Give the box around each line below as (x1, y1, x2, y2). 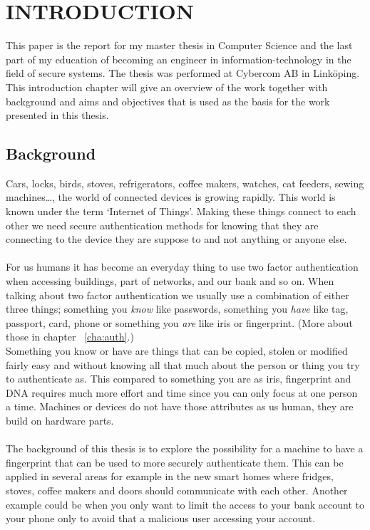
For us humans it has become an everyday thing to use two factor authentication (6, 259, 359, 274)
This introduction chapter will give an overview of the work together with (6, 79, 328, 94)
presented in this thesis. (6, 108, 109, 123)
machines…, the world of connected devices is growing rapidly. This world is (6, 189, 336, 204)
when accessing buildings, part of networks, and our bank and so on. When (6, 274, 334, 289)
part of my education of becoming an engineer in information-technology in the (6, 51, 351, 66)
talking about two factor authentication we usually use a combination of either (6, 287, 349, 302)
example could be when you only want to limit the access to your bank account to (6, 497, 364, 511)
